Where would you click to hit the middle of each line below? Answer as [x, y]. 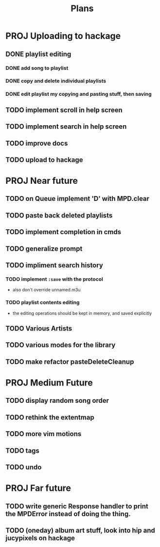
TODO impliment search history [54, 265]
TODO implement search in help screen [66, 127]
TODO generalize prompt [44, 249]
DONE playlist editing [38, 54]
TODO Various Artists [39, 329]
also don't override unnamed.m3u [46, 290]
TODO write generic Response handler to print [77, 506]
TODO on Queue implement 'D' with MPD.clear [78, 199]
